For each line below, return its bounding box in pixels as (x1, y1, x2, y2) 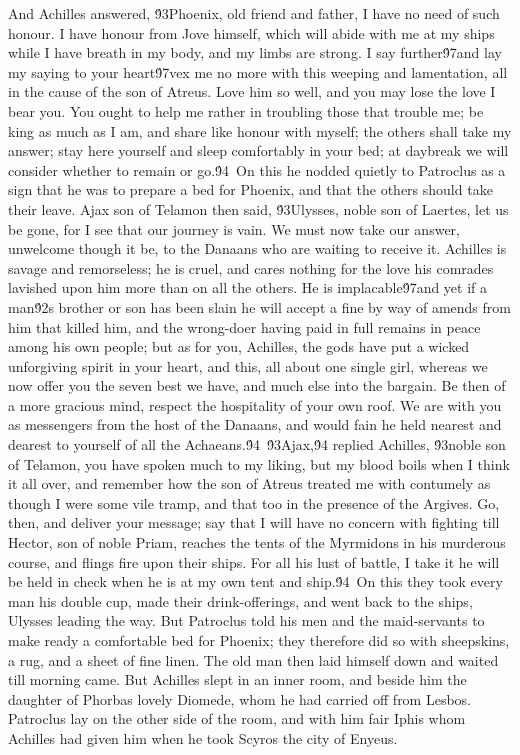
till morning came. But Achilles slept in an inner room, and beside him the (8, 669, 467, 690)
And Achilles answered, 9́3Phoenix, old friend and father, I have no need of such (8, 3, 500, 23)
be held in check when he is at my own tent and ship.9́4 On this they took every (8, 571, 503, 592)
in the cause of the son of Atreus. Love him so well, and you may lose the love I (8, 81, 496, 102)
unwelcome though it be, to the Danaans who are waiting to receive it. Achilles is (8, 238, 507, 259)
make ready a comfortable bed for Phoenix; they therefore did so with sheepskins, (8, 630, 510, 650)
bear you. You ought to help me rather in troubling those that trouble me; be (8, 100, 484, 121)
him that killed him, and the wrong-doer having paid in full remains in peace (8, 316, 481, 337)
